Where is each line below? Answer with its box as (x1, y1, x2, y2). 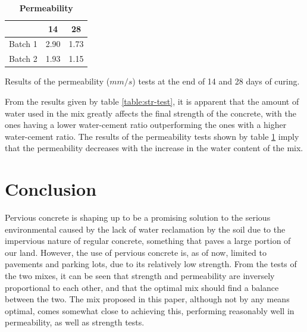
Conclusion (5, 177, 97, 201)
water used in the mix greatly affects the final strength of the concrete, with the (5, 107, 296, 119)
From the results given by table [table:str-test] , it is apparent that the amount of (5, 95, 299, 107)
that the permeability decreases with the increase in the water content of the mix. (5, 142, 303, 154)
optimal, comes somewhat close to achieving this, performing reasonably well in (5, 304, 295, 317)
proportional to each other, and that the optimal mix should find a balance (5, 281, 279, 293)
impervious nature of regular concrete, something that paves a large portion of (5, 234, 291, 247)
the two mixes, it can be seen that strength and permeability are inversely (5, 270, 275, 282)
